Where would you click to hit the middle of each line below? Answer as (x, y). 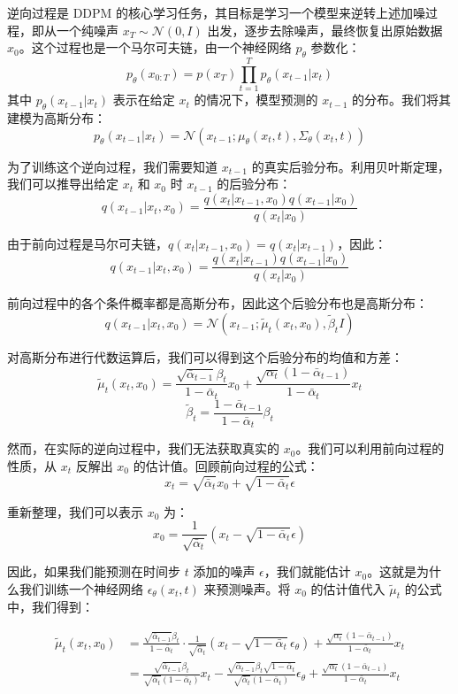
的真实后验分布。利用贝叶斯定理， (351, 166)
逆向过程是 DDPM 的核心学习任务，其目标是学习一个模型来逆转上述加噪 (217, 12)
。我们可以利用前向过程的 (370, 448)
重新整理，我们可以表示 (75, 511)
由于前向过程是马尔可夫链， (88, 243)
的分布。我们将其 (402, 100)
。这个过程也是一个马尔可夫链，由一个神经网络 (155, 47)
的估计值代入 (348, 588)
